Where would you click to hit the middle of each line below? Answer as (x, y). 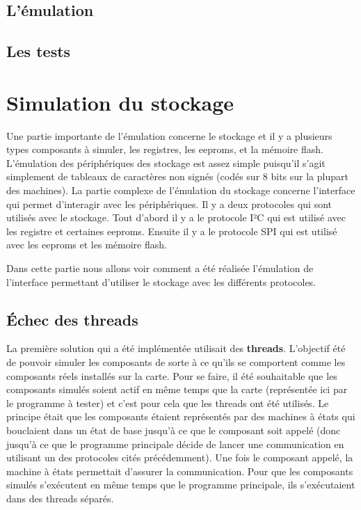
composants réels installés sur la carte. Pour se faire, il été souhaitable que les (172, 375)
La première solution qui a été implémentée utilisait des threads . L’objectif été (176, 348)
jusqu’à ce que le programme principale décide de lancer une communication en (175, 444)
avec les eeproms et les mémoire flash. (87, 245)
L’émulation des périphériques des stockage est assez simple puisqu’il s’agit (166, 162)
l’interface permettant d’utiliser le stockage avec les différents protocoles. (161, 281)
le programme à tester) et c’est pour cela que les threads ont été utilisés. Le (168, 403)
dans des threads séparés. (60, 498)
